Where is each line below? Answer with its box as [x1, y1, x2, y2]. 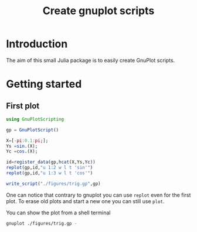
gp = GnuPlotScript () [6, 127, 59, 133]
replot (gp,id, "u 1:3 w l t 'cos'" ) [6, 170, 93, 176]
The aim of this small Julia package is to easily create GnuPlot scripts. [6, 57, 175, 64]
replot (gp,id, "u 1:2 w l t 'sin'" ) [6, 165, 93, 171]
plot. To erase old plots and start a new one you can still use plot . [6, 197, 165, 204]
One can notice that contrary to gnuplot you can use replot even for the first [6, 191, 191, 198]
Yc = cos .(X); [6, 148, 38, 154]
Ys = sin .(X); [6, 143, 38, 149]
